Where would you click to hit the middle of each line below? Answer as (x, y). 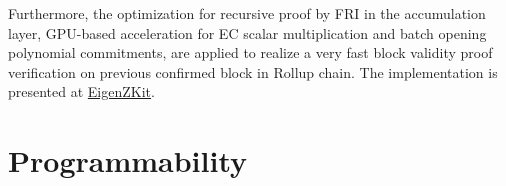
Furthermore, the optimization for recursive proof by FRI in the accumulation (247, 13)
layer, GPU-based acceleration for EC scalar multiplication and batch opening (247, 32)
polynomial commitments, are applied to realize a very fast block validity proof (250, 52)
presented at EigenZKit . (81, 91)
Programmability (128, 160)
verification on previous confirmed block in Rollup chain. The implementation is (253, 71)
